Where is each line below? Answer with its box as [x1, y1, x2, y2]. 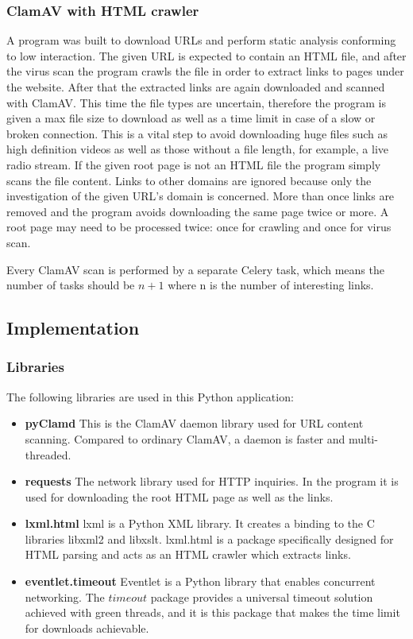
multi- [348, 430, 378, 447]
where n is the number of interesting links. [168, 277, 374, 293]
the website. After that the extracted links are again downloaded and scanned [6, 79, 385, 95]
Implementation [6, 316, 140, 340]
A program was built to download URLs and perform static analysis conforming [6, 32, 396, 48]
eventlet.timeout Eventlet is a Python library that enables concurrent [25, 573, 376, 590]
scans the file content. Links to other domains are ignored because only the [6, 172, 372, 188]
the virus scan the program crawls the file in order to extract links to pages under [6, 63, 404, 79]
